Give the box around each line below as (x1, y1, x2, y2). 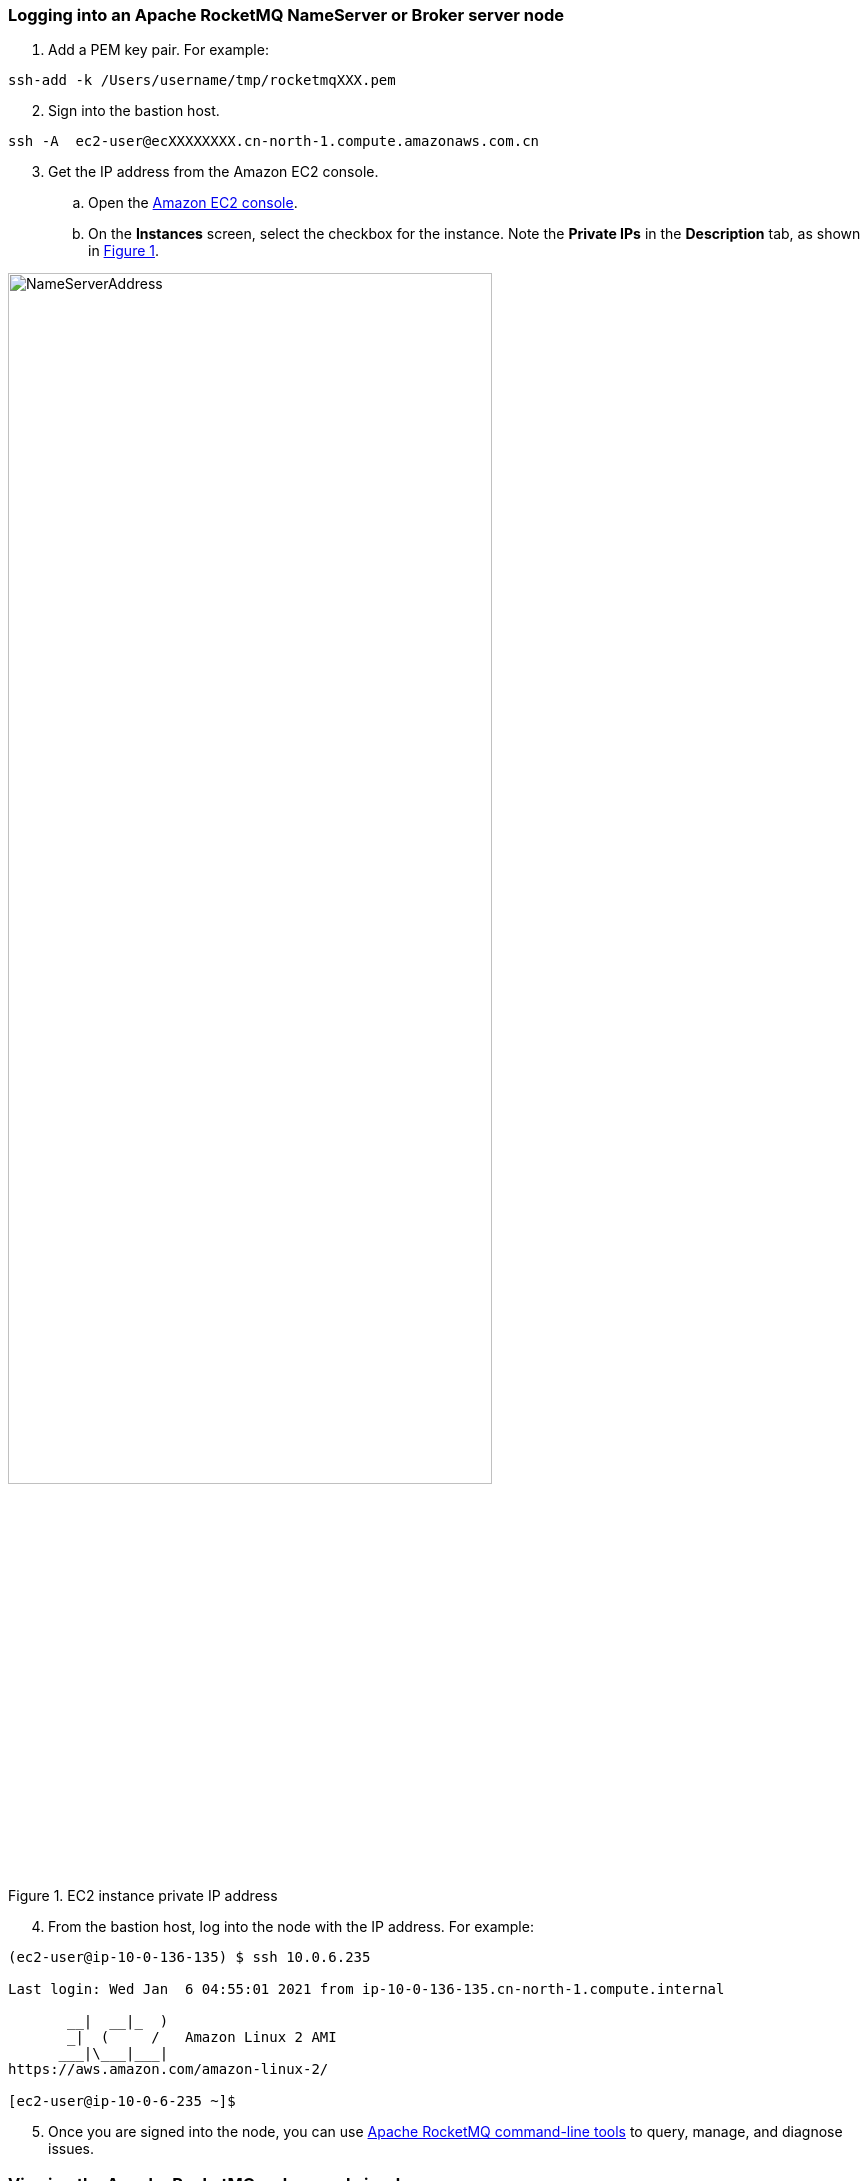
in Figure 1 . (88, 242, 160, 260)
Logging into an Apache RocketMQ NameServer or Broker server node (8, 5, 565, 25)
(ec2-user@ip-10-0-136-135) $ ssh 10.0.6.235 (8, 1949, 371, 1966)
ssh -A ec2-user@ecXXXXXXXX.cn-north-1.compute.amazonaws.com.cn (8, 133, 540, 150)
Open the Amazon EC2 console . (88, 194, 298, 212)
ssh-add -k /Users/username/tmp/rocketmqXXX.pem (8, 72, 396, 89)
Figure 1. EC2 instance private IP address (8, 1887, 278, 1905)
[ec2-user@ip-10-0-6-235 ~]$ (8, 2093, 236, 2110)
